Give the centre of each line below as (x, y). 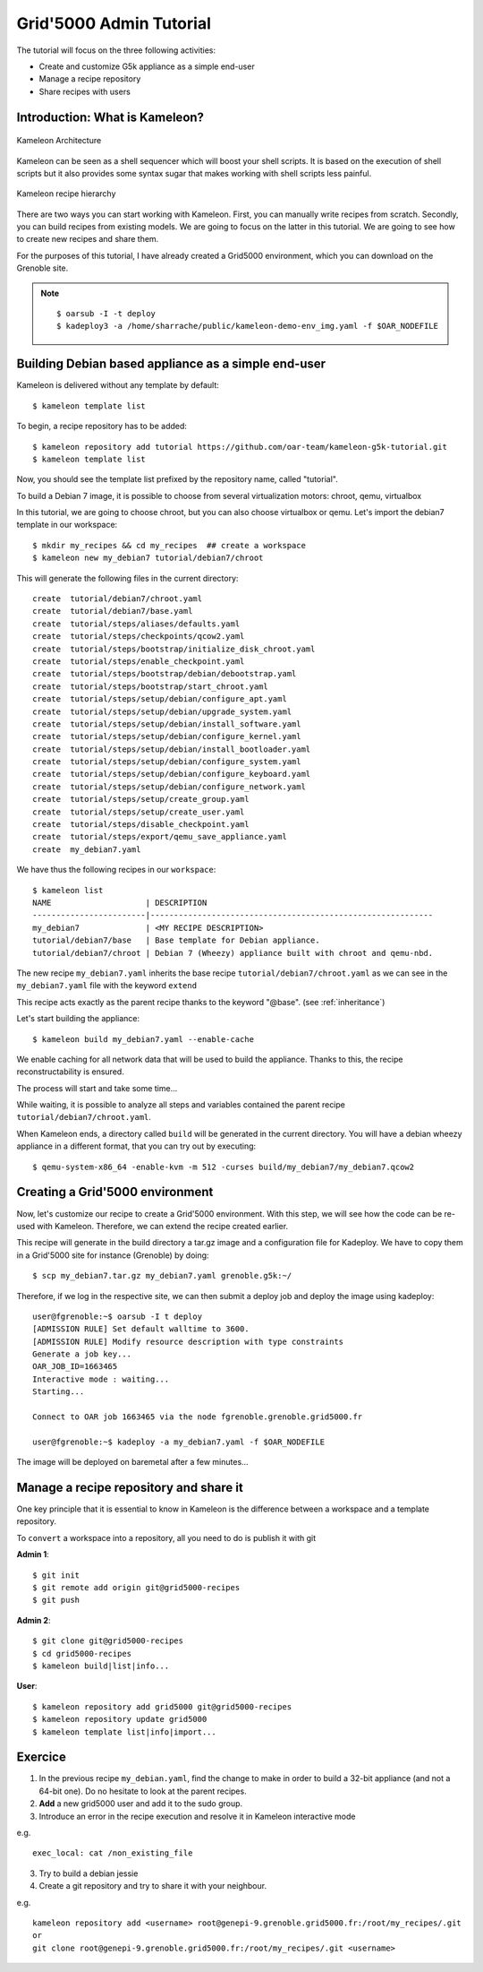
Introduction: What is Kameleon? (110, 117)
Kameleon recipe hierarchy (66, 194)
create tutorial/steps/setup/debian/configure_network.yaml (169, 787)
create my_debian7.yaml (87, 849)
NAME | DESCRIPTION (120, 903)
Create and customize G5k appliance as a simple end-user (147, 66)
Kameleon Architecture (59, 141)
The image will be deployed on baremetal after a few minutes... (133, 1462)
